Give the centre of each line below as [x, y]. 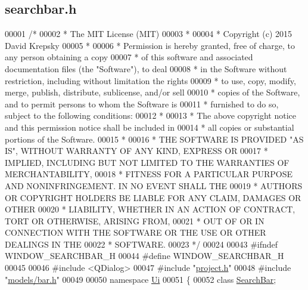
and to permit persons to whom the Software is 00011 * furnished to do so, [142, 104]
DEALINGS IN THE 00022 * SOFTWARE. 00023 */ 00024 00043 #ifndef [141, 244]
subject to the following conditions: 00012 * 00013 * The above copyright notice [151, 115]
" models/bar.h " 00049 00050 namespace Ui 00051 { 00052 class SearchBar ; [141, 279]
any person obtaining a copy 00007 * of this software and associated [129, 57]
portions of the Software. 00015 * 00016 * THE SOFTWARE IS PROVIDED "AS [154, 139]
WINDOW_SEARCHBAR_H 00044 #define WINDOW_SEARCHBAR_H [144, 256]
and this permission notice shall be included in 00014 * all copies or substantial [150, 127]
